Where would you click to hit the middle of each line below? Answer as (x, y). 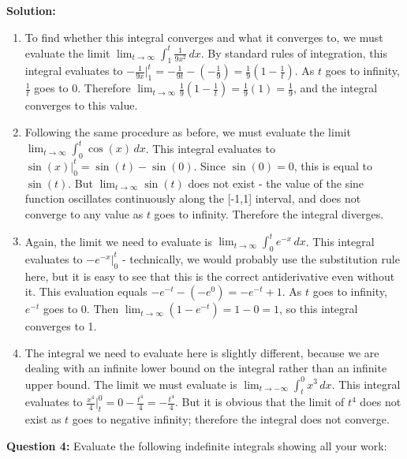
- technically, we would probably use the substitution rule (261, 258)
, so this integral (319, 309)
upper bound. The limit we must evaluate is (131, 384)
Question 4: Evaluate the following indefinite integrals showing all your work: (197, 445)
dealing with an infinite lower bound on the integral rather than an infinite (206, 368)
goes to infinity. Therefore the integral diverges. (269, 213)
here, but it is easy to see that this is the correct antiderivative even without (210, 276)
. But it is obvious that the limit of (260, 402)
